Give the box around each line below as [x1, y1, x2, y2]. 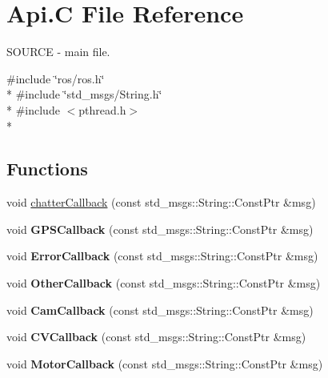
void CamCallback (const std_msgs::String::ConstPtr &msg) [6, 301, 314, 318]
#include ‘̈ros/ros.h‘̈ [6, 70, 105, 86]
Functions [6, 156, 88, 181]
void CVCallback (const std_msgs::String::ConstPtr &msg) [6, 328, 306, 345]
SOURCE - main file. [6, 43, 110, 60]
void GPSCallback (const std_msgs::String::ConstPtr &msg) [6, 220, 314, 237]
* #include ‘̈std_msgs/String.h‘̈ [6, 86, 162, 103]
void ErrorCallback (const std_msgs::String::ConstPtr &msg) [6, 247, 318, 264]
